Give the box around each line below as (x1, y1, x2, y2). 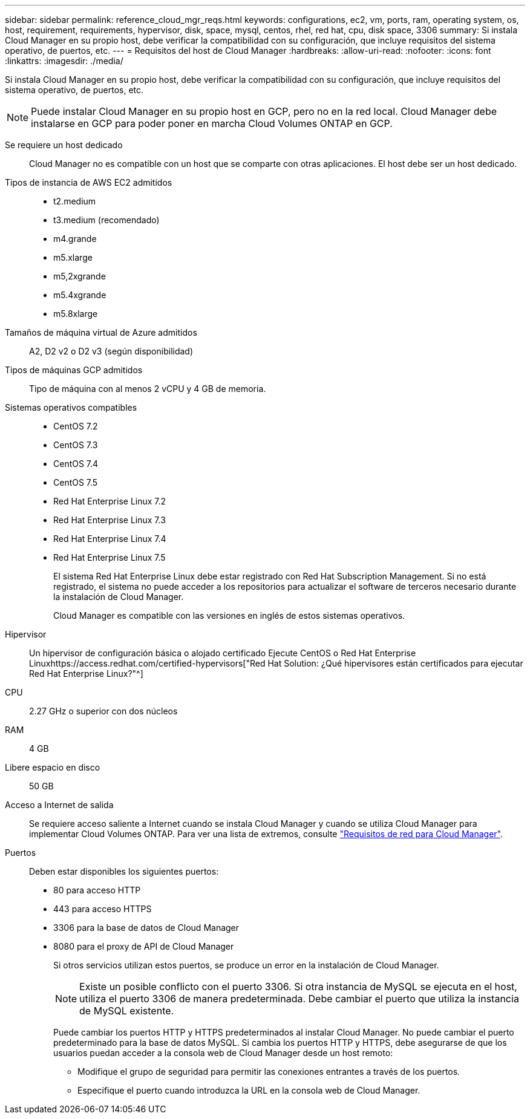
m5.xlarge (53, 252, 93, 263)
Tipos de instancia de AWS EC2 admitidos (5, 177, 172, 188)
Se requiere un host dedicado (5, 140, 123, 150)
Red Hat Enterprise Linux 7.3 (53, 515, 166, 525)
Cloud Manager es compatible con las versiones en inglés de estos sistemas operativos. (53, 610, 405, 621)
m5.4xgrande (53, 290, 106, 300)
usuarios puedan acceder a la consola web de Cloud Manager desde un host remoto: (53, 1048, 393, 1058)
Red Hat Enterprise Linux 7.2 (53, 496, 166, 506)
